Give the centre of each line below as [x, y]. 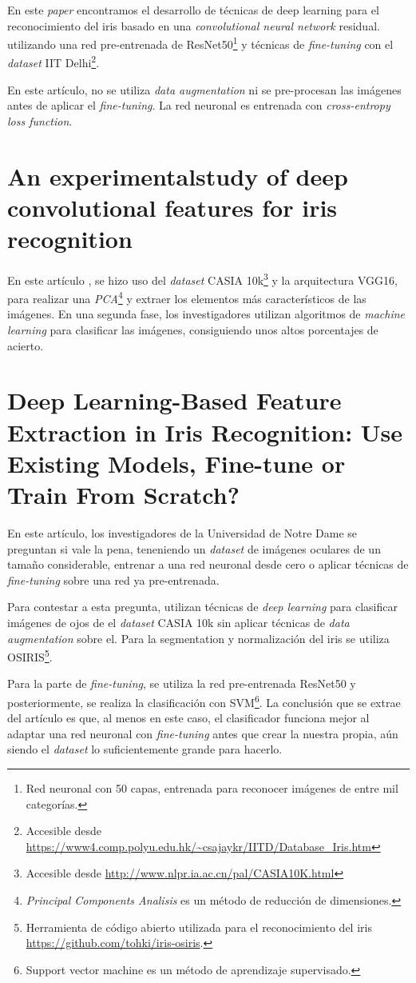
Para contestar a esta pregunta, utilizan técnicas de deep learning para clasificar [202, 607]
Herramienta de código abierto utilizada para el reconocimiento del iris [199, 927]
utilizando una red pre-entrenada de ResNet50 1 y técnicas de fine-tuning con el [200, 43]
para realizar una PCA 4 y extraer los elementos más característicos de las [187, 297]
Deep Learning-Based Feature [174, 400]
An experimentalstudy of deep [178, 176]
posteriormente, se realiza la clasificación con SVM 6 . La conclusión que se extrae [204, 701]
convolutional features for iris [172, 207]
